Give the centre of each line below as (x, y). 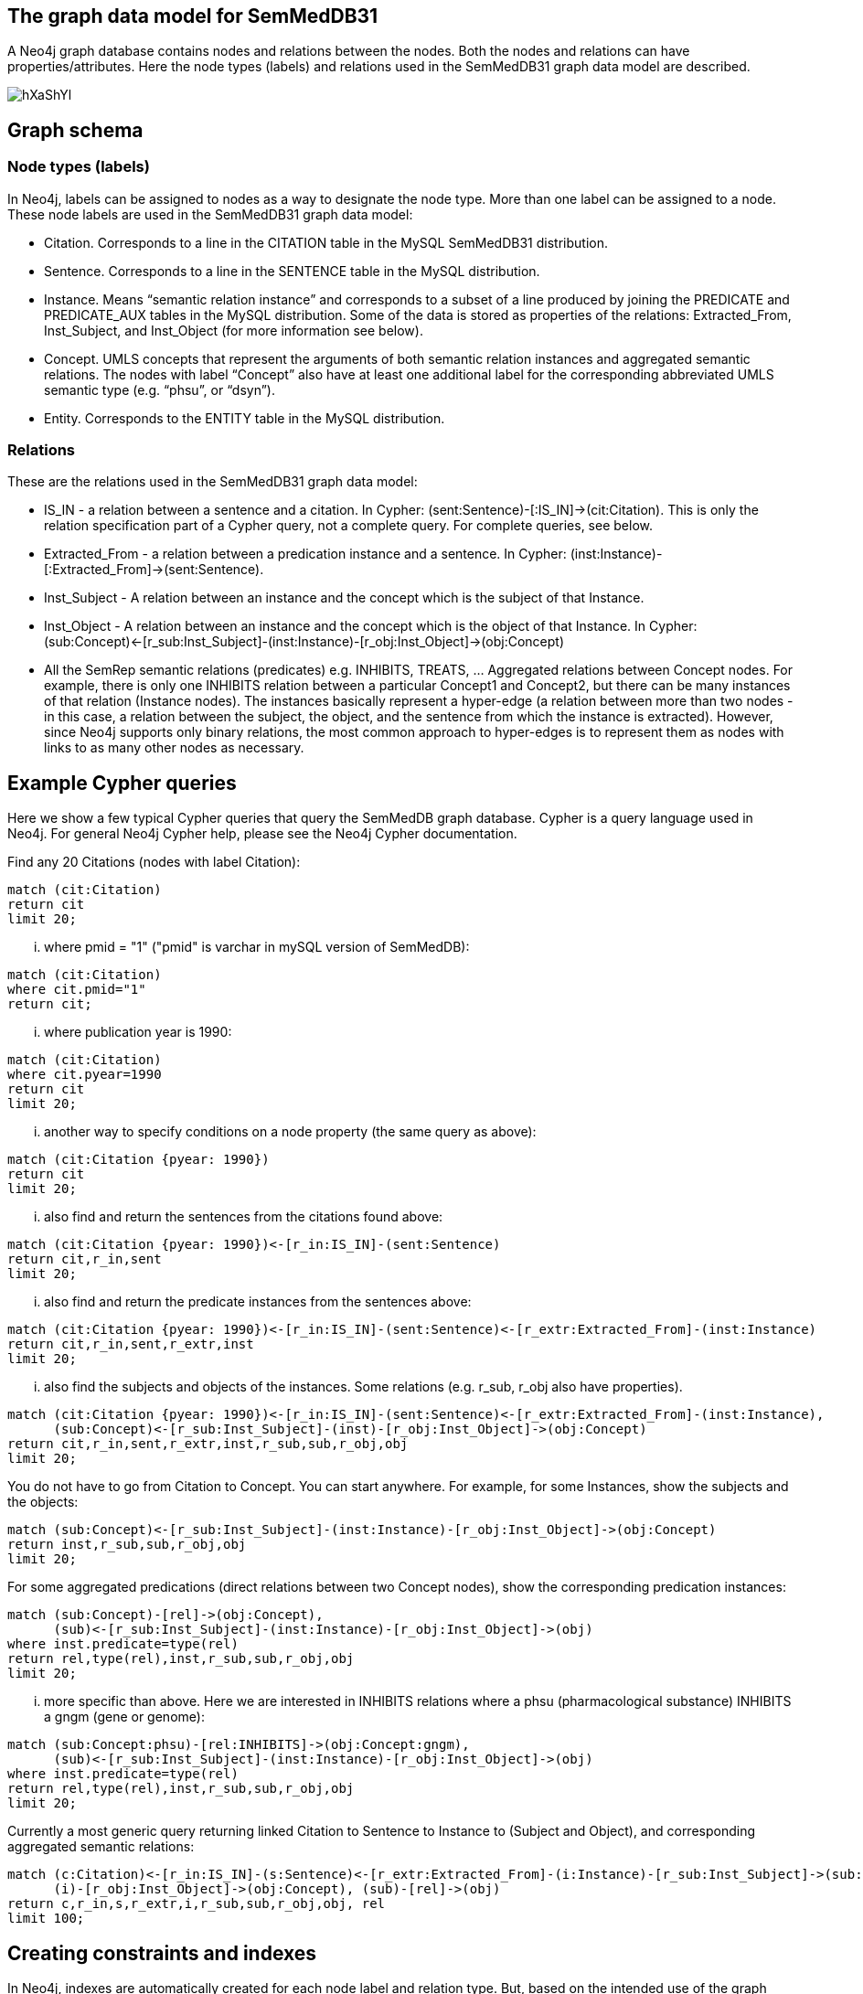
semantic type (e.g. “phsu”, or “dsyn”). (160, 389)
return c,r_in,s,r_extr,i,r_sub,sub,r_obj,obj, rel (197, 1904)
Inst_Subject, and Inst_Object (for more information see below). (234, 330)
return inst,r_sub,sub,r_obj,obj (127, 1545)
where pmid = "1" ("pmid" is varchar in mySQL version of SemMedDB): (257, 947)
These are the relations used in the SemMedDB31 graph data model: (213, 482)
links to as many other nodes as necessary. (174, 748)
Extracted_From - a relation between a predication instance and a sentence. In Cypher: (305, 554)
